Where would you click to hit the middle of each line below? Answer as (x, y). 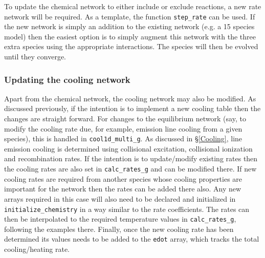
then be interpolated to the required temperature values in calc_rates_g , (120, 219)
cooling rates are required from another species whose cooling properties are (123, 178)
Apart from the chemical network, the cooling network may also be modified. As (130, 98)
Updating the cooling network (67, 79)
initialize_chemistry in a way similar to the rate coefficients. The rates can (127, 209)
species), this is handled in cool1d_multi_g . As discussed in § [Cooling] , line (123, 138)
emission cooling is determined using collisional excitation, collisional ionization (128, 148)
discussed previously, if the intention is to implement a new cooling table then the (132, 108)
